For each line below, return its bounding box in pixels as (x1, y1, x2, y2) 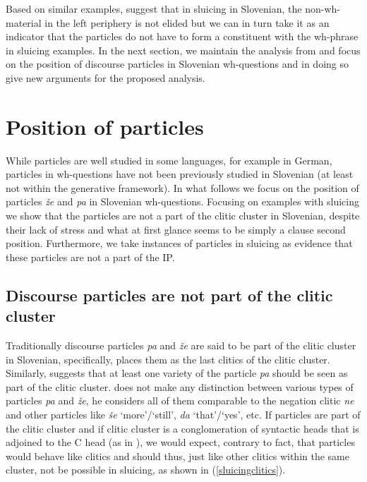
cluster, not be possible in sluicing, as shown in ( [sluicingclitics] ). (6, 462, 286, 477)
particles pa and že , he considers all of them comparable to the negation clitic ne (6, 393, 354, 408)
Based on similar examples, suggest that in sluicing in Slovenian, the (6, 1, 302, 16)
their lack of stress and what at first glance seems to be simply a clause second (6, 222, 346, 236)
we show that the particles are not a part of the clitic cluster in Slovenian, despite (6, 208, 360, 223)
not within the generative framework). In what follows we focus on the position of (6, 180, 359, 195)
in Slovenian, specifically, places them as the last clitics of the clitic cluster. (6, 351, 330, 366)
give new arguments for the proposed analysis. (6, 70, 205, 85)
